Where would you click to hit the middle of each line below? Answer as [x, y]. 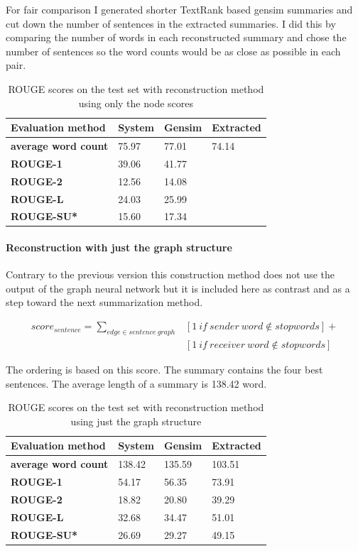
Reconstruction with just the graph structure [119, 247]
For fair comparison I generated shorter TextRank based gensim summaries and [179, 9]
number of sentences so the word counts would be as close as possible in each [173, 51]
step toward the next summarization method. [104, 302]
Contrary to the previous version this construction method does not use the [170, 274]
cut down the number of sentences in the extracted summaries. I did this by [171, 23]
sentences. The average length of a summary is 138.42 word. [136, 383]
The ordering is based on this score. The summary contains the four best [164, 369]
